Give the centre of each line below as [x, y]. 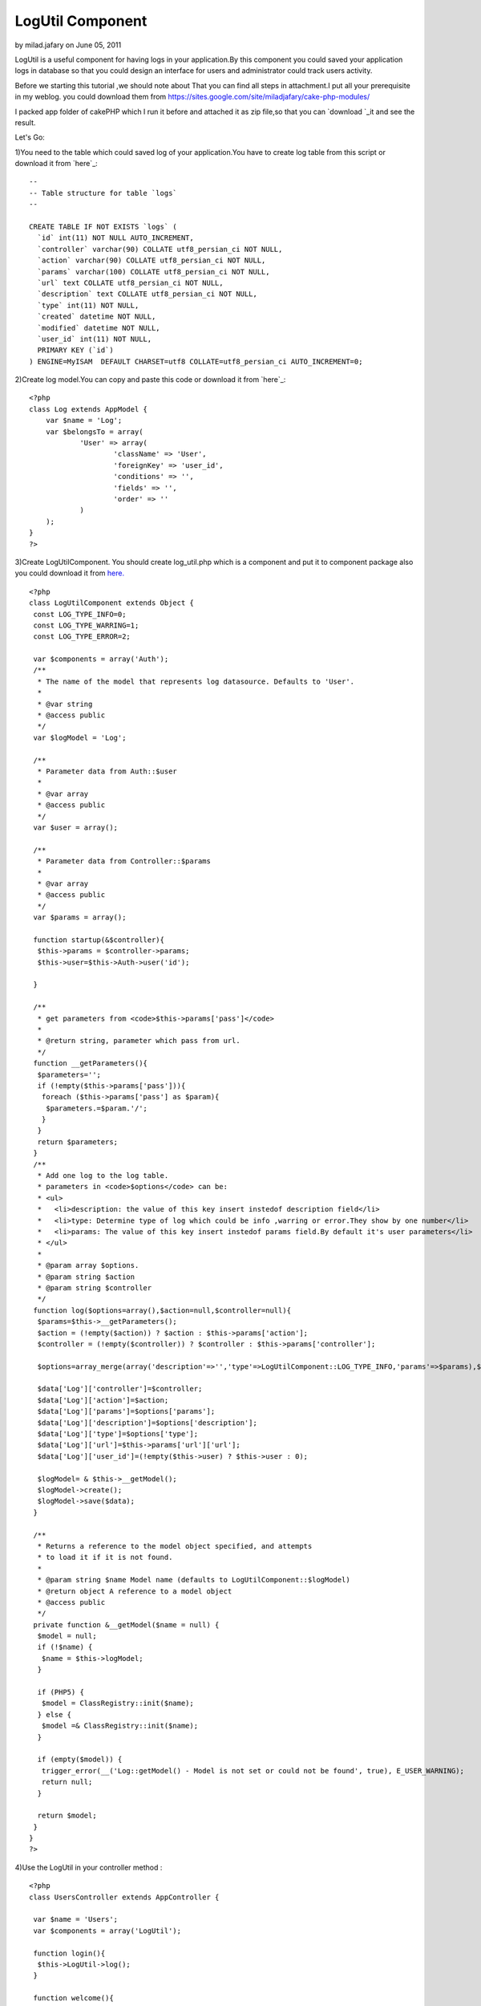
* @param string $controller [95, 1287]
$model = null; [67, 1636]
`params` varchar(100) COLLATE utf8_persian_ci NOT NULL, [154, 272]
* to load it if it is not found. [105, 1557]
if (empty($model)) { [80, 1760]
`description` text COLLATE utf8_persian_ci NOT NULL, [148, 294]
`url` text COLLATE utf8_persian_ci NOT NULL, [130, 282]
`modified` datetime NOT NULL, [99, 328]
